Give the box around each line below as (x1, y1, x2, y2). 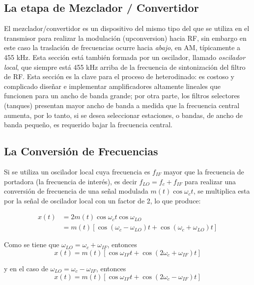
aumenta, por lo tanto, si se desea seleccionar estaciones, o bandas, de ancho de (4, 110, 243, 120)
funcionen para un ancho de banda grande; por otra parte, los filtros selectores (4, 90, 240, 101)
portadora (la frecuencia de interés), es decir (4, 176, 137, 186)
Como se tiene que (4, 239, 59, 250)
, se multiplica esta (193, 186, 250, 196)
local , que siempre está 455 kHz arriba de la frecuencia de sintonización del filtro (4, 61, 246, 72)
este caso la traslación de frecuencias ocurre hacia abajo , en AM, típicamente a (4, 42, 241, 53)
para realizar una (184, 176, 236, 186)
